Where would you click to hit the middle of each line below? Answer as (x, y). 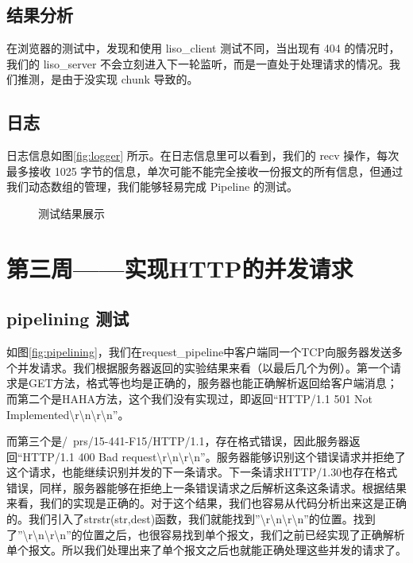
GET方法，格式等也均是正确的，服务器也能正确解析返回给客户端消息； (213, 383)
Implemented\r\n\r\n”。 (68, 414)
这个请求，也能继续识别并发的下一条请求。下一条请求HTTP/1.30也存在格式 (202, 472)
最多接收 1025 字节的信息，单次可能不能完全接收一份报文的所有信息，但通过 (205, 171)
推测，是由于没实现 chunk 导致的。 (108, 79)
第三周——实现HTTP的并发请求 (180, 268)
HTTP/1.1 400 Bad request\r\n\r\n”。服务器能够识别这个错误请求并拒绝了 (214, 456)
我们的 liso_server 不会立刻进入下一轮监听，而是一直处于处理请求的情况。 (198, 63)
